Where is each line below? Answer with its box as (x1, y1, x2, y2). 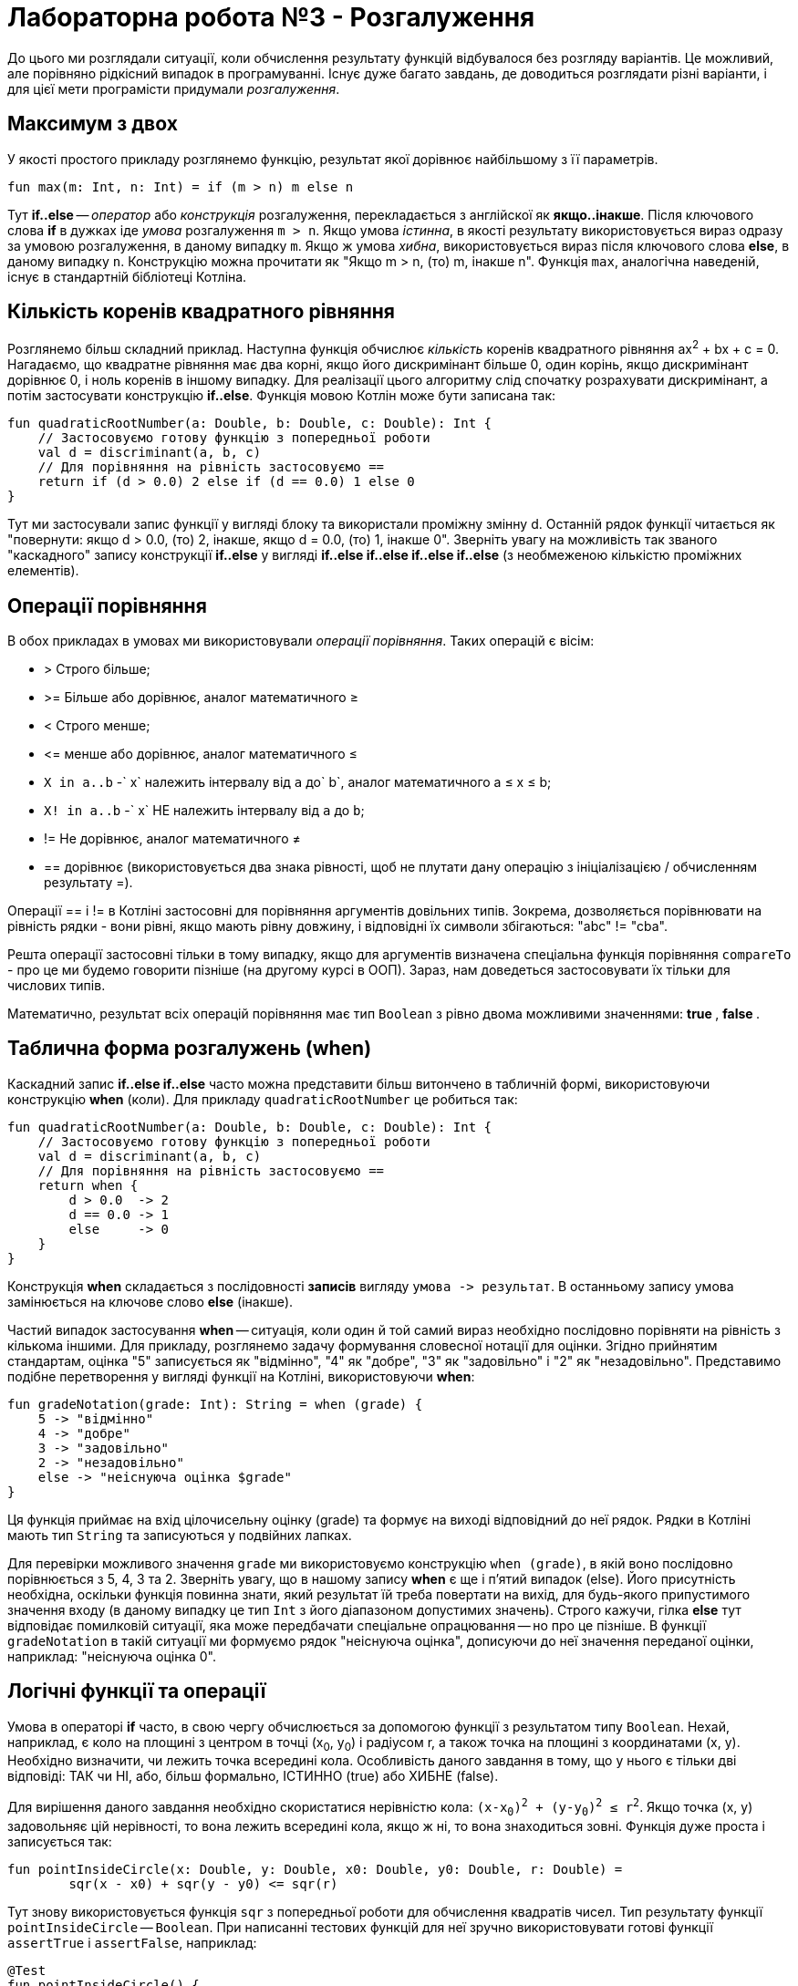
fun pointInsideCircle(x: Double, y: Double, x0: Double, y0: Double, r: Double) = (7, 1861, 623, 1877)
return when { (37, 1177, 139, 1193)
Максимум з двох (7, 112, 178, 136)
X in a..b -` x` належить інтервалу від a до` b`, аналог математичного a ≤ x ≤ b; (44, 773, 552, 790)
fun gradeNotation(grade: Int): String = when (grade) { (7, 1396, 423, 1412)
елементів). (7, 563, 79, 579)
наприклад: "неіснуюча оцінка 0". (7, 1648, 217, 1664)
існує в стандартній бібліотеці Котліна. (7, 268, 247, 284)
